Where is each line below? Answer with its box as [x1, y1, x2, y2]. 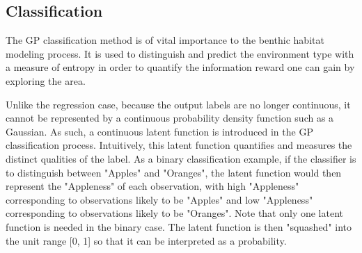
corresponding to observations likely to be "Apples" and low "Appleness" [6, 192, 313, 206]
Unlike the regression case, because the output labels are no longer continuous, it [6, 97, 351, 111]
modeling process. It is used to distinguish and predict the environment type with [6, 46, 354, 60]
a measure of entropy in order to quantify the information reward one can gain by [6, 60, 355, 74]
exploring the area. [6, 73, 86, 88]
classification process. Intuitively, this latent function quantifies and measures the [6, 138, 352, 152]
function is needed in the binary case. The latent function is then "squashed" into [6, 219, 352, 234]
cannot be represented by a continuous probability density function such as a [6, 111, 334, 125]
